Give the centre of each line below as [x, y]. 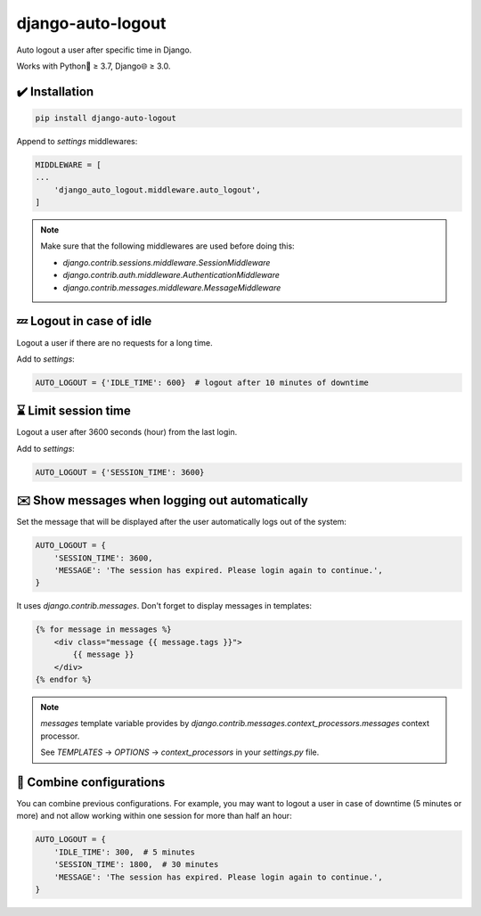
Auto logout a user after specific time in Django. [104, 50]
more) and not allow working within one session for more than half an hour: [155, 816]
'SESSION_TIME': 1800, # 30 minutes [136, 865]
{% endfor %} [64, 679]
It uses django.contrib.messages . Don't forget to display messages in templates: [164, 606]
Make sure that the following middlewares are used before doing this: [167, 246]
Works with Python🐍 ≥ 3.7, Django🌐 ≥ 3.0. [94, 66]
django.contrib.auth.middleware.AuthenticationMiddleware [171, 275]
